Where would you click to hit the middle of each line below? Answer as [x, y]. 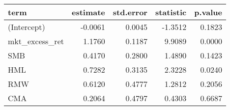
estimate [88, 12]
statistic [171, 12]
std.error [130, 12]
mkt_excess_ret [36, 41]
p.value [208, 12]
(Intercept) [27, 27]
